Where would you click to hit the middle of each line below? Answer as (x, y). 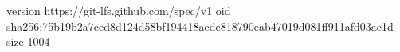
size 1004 (28, 41)
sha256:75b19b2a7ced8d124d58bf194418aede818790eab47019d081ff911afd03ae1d (200, 26)
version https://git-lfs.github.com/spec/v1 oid (119, 10)
